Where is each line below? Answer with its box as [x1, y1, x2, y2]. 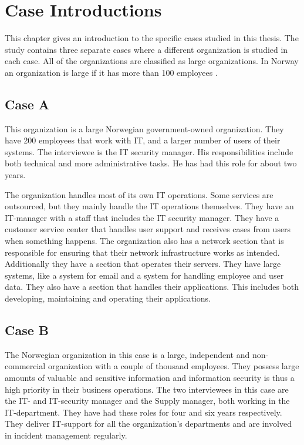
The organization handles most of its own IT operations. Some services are [5, 188, 273, 200]
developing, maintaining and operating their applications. [5, 292, 211, 305]
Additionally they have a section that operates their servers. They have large [5, 257, 281, 270]
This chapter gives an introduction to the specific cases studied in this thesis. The [5, 32, 299, 44]
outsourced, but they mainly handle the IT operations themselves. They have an [5, 200, 294, 212]
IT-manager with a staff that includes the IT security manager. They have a [5, 211, 279, 223]
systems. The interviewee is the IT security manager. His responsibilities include [5, 145, 293, 158]
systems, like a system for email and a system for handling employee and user [5, 269, 284, 281]
